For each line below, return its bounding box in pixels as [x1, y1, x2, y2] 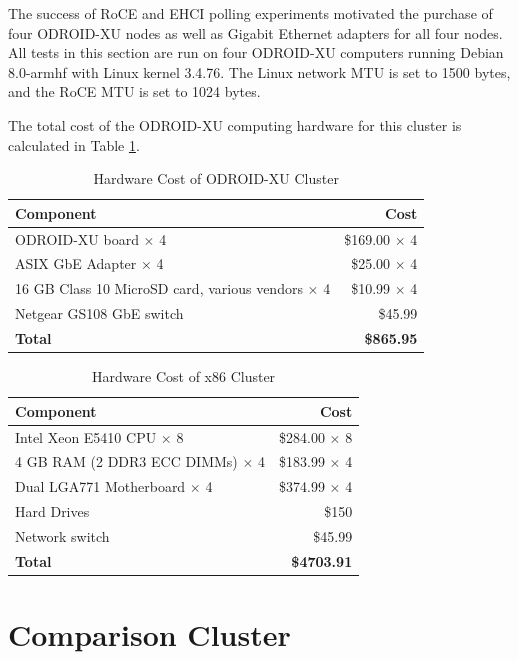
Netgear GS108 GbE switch [15, 303, 184, 324]
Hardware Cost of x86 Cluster [92, 366, 276, 387]
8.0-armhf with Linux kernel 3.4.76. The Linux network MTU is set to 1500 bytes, [8, 61, 511, 82]
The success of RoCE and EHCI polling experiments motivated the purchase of [8, 3, 493, 23]
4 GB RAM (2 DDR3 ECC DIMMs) [15, 451, 238, 472]
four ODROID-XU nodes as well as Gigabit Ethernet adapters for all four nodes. [8, 22, 503, 43]
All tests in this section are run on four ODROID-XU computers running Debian [8, 42, 504, 63]
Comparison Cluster [8, 614, 291, 654]
